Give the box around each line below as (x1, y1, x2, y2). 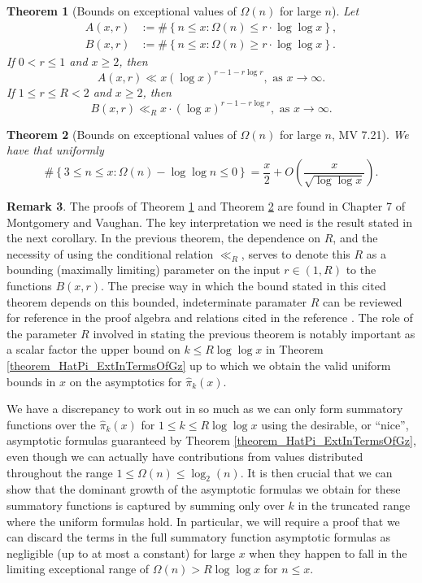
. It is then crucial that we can (240, 463, 393, 481)
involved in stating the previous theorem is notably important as (93, 324, 415, 342)
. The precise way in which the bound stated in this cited (101, 277, 386, 294)
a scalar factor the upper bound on (7, 341, 181, 358)
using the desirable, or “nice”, (261, 415, 409, 433)
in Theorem (265, 341, 324, 358)
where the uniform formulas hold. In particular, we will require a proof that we (7, 512, 400, 529)
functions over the (7, 415, 96, 433)
